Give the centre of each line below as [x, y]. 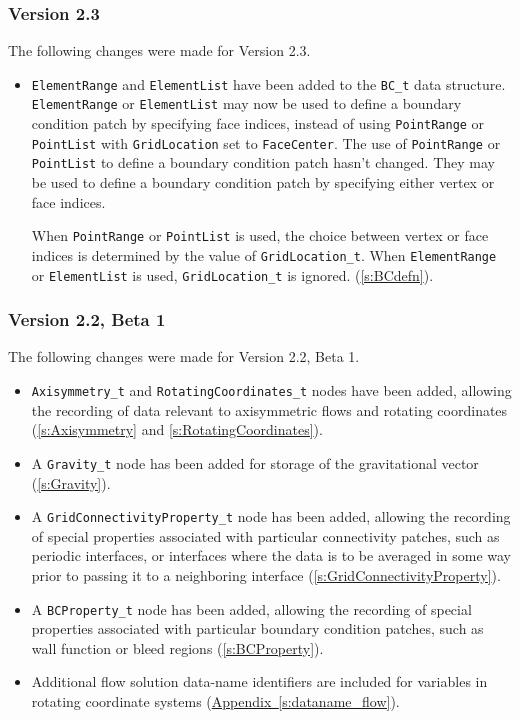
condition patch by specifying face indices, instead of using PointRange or [258, 123]
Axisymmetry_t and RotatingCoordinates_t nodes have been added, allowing [271, 390]
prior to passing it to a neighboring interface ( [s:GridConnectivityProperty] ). [266, 575]
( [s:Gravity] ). [71, 482]
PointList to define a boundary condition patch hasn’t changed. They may [263, 162]
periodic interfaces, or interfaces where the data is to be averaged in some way [271, 555]
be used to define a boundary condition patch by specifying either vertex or [263, 182]
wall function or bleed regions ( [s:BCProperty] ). [177, 647]
